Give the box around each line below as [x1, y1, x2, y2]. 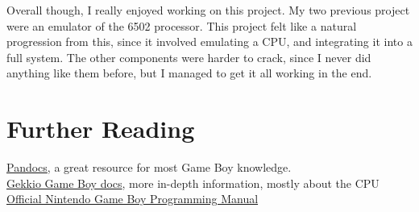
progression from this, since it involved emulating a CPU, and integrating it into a [6, 33, 413, 50]
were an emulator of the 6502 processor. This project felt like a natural [6, 17, 357, 34]
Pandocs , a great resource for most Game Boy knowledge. [6, 159, 292, 176]
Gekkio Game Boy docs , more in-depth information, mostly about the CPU [6, 174, 380, 191]
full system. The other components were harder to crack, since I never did [6, 48, 371, 65]
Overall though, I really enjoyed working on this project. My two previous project [6, 2, 410, 18]
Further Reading [6, 112, 195, 145]
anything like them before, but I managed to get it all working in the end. [6, 64, 372, 81]
